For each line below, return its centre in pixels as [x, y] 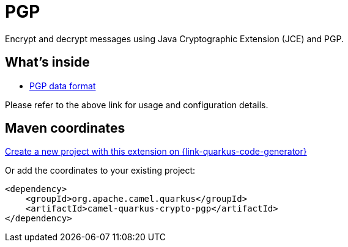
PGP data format [63, 86]
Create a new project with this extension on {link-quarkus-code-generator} [156, 152]
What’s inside [47, 62]
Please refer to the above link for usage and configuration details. [137, 105]
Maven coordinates [65, 128]
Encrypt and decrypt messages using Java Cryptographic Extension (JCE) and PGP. [174, 39]
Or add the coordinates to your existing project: [100, 171]
